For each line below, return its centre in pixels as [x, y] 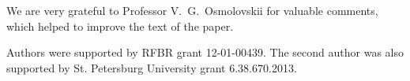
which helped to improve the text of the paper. [120, 26]
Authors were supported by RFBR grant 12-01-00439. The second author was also [205, 52]
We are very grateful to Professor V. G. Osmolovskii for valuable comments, [192, 10]
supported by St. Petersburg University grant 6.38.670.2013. [152, 67]
